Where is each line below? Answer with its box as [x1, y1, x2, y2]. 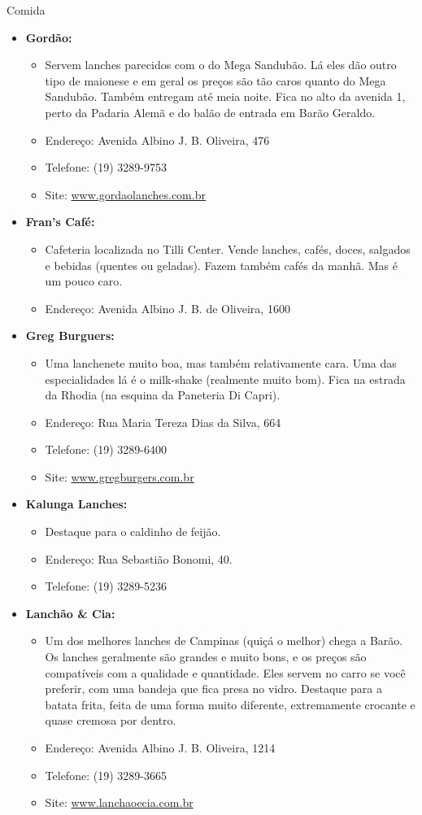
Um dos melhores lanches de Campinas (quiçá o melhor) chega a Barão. [45, 632, 403, 649]
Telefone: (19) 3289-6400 [45, 441, 167, 458]
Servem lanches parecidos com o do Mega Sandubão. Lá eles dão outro [45, 56, 397, 73]
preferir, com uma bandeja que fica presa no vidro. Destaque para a [45, 680, 382, 697]
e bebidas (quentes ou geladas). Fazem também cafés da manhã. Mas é [45, 256, 398, 273]
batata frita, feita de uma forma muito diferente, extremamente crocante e [45, 695, 415, 713]
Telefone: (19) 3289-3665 [45, 766, 167, 783]
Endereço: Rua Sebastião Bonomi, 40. [45, 550, 233, 567]
